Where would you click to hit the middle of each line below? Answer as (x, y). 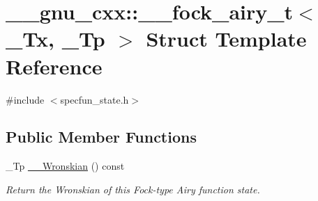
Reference (54, 66)
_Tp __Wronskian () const (65, 166)
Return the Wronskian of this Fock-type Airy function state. (133, 189)
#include (25, 99)
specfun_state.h (94, 99)
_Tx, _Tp (55, 39)
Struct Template (226, 39)
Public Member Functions (101, 137)
